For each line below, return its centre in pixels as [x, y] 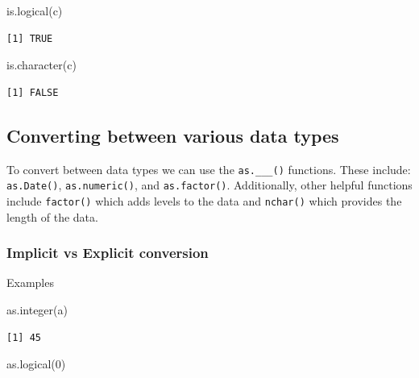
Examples [30, 282]
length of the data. [52, 216]
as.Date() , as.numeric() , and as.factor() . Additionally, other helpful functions [209, 185]
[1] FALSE [33, 92]
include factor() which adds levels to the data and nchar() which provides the [204, 200]
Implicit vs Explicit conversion [108, 253]
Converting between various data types [173, 135]
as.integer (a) [37, 309]
